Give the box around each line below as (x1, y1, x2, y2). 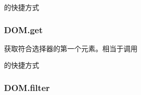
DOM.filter (4, 81, 50, 93)
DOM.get (4, 23, 43, 36)
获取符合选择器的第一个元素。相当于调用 (4, 43, 137, 53)
